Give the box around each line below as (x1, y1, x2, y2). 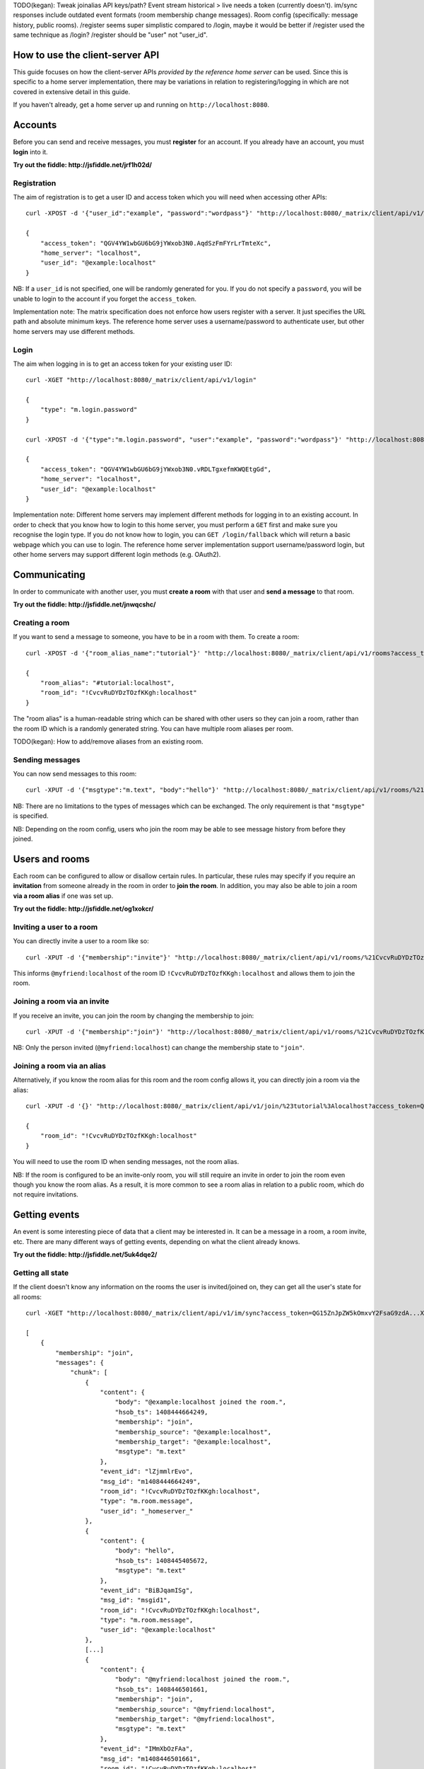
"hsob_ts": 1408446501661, (114, 1685, 208, 1693)
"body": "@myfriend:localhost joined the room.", (114, 1676, 290, 1683)
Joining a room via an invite (13, 996, 110, 1006)
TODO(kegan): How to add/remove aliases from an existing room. (13, 737, 204, 746)
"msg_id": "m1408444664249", (100, 1477, 201, 1485)
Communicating (13, 568, 86, 580)
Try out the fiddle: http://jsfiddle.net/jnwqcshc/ (13, 600, 156, 609)
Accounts (13, 119, 57, 131)
